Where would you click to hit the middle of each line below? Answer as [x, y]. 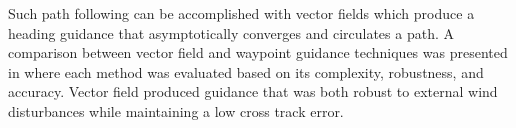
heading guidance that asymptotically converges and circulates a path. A [231, 32]
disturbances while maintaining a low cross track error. [176, 110]
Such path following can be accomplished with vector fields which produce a [241, 13]
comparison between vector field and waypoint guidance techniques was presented [258, 52]
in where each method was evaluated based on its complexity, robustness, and [246, 71]
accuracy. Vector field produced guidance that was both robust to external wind [253, 91]
